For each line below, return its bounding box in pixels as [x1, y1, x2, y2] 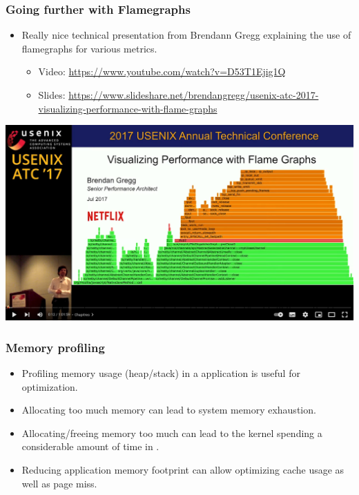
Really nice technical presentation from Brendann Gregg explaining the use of [21, 28, 351, 42]
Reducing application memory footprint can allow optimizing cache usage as [21, 462, 345, 476]
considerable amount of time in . [21, 439, 159, 454]
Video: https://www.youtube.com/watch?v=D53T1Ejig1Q [38, 64, 286, 79]
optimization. [21, 379, 78, 394]
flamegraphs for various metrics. [21, 41, 157, 55]
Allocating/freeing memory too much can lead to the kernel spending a [21, 425, 322, 440]
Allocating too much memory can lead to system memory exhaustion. [21, 402, 316, 417]
